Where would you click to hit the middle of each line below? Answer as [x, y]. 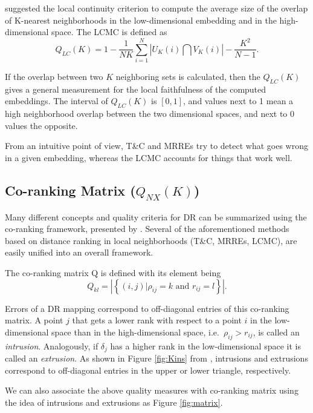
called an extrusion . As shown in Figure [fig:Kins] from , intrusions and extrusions [156, 358]
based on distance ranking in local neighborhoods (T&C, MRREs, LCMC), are [151, 240]
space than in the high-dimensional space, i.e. [135, 332]
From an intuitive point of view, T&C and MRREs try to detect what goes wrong [156, 146]
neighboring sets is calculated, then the [188, 77]
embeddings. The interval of [56, 101]
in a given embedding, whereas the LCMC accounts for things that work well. [149, 158]
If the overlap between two [54, 77]
